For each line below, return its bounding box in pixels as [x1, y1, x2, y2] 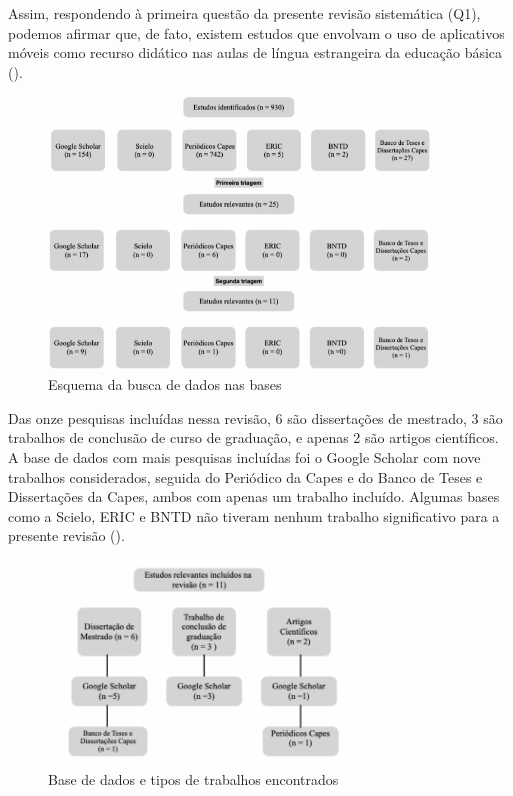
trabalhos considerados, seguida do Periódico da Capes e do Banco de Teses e [8, 466, 483, 487]
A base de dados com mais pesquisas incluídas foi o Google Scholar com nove [8, 446, 481, 467]
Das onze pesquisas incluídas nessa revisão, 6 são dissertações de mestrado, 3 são [8, 407, 503, 428]
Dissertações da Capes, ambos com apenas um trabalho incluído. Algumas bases [8, 486, 500, 507]
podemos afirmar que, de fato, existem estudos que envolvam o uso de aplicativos [8, 22, 505, 43]
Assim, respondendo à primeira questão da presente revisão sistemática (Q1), [8, 3, 481, 23]
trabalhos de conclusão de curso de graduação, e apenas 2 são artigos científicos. [8, 427, 499, 448]
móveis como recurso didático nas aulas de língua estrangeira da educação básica [8, 42, 503, 63]
